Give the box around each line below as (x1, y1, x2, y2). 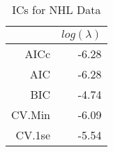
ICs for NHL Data (12, 1, 101, 18)
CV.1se (15, 127, 51, 143)
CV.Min (11, 106, 51, 123)
